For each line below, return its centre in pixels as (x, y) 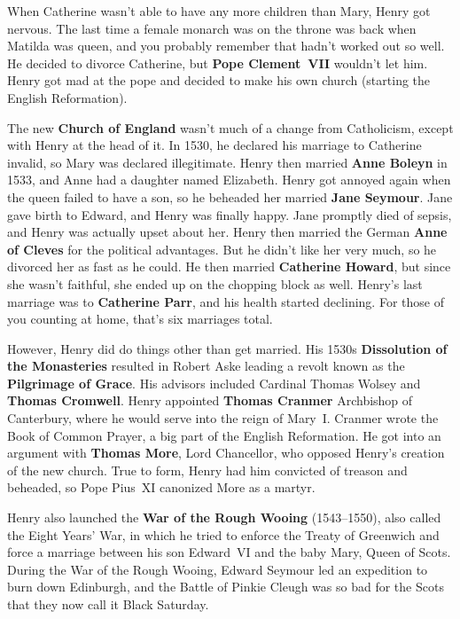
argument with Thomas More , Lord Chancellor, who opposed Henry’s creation (226, 453)
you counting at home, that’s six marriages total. (140, 319)
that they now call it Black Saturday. (108, 604)
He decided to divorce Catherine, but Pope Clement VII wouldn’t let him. (218, 63)
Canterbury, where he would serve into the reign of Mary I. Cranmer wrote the (223, 418)
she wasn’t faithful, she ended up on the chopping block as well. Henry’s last (215, 283)
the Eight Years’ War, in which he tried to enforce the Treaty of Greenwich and (223, 534)
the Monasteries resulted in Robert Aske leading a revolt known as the (206, 366)
